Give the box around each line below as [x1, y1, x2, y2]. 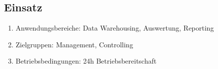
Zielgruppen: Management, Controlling [15, 39, 133, 49]
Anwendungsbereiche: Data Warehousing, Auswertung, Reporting [15, 23, 214, 33]
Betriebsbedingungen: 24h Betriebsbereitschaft [15, 56, 157, 66]
